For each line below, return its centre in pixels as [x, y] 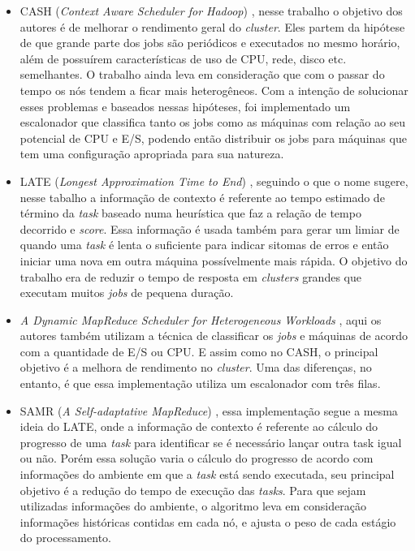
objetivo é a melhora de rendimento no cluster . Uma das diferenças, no [196, 367]
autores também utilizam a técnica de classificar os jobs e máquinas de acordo [214, 336]
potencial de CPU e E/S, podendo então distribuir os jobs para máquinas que [213, 138]
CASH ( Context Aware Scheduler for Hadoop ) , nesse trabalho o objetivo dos [211, 11]
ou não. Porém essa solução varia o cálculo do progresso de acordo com [197, 458]
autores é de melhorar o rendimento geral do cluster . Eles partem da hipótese [212, 26]
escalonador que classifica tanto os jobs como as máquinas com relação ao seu [213, 122]
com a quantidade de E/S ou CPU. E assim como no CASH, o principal [199, 351]
